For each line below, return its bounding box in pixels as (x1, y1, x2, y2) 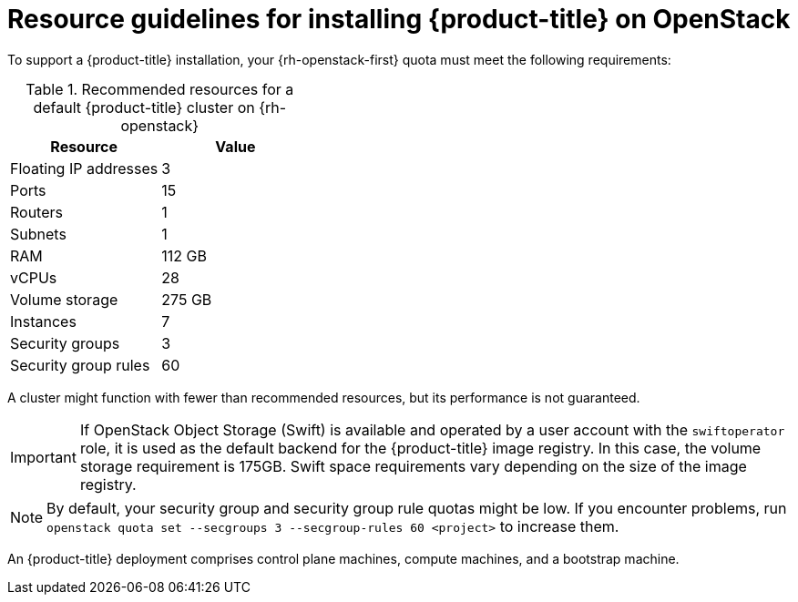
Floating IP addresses (10, 158, 159, 178)
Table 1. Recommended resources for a (26, 79, 294, 98)
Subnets (10, 224, 66, 243)
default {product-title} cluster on (33, 97, 255, 117)
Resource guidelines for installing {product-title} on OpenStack (7, 4, 791, 35)
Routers (10, 202, 63, 221)
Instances (10, 311, 77, 331)
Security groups (10, 333, 120, 352)
